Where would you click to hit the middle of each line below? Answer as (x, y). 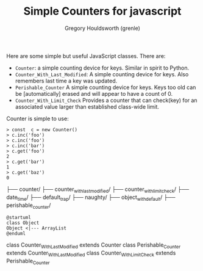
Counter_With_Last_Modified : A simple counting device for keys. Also (102, 74)
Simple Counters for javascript (102, 11)
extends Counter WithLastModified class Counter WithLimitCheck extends (91, 253)
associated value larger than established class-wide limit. (87, 107)
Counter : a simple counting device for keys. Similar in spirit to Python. (102, 68)
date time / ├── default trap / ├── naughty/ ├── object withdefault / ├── (91, 198)
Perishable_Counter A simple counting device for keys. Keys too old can (105, 87)
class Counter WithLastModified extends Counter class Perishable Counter (94, 246)
